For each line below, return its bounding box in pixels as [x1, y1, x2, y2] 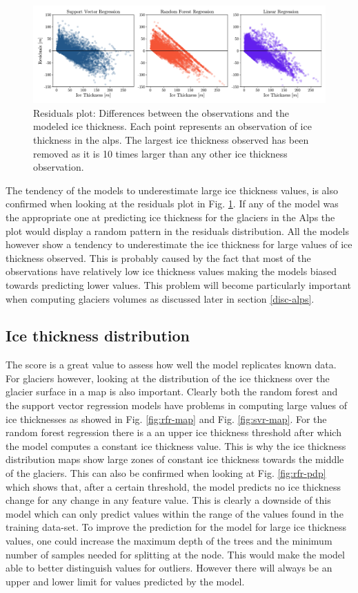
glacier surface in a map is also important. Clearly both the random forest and [6, 384, 338, 399]
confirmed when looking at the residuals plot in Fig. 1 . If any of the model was [6, 196, 339, 211]
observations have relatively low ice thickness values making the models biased [6, 264, 337, 279]
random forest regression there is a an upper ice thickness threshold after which [6, 425, 341, 440]
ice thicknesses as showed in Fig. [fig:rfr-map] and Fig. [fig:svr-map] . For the [6, 411, 327, 426]
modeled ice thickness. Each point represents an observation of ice [33, 119, 312, 133]
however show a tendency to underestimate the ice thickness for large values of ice [6, 237, 352, 252]
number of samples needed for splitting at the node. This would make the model [6, 547, 345, 561]
